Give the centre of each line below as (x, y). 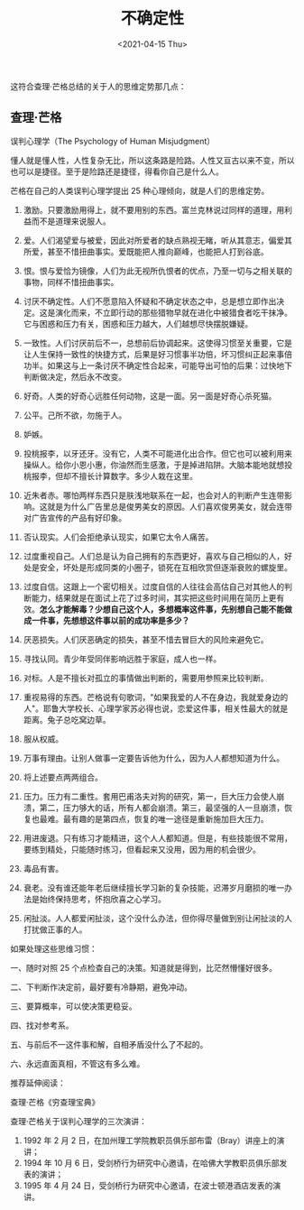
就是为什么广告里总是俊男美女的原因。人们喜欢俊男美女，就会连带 (170, 506)
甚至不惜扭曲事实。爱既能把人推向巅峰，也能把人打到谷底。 (158, 251)
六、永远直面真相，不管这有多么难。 (78, 1063)
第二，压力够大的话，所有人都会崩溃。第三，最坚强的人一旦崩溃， (162, 808)
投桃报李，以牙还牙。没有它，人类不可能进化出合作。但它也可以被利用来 (157, 453)
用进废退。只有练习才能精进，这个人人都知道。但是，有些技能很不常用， (157, 838)
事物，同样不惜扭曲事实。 (71, 282)
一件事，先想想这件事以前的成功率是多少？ (111, 620)
